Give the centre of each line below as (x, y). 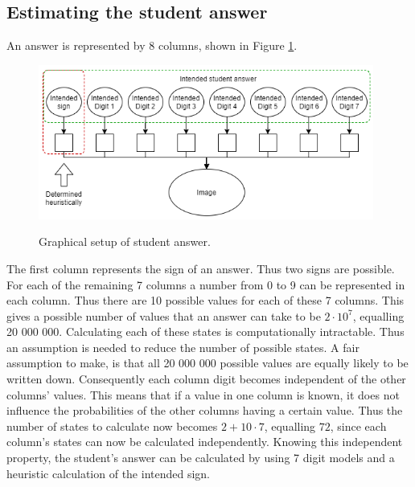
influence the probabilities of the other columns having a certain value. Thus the (205, 410)
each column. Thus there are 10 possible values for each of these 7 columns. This (205, 300)
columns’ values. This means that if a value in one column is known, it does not (203, 394)
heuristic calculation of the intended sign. (108, 473)
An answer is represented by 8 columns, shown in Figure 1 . (152, 45)
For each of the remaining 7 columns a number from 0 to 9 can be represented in (206, 284)
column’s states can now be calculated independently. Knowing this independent (205, 442)
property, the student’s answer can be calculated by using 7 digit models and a (201, 458)
